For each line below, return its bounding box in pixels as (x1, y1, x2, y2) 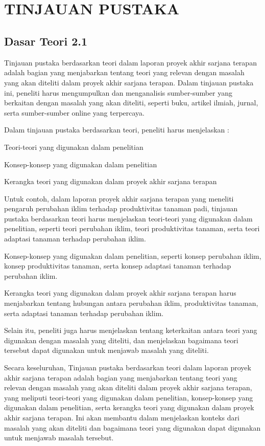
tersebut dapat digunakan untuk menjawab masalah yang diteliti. (4, 345, 209, 355)
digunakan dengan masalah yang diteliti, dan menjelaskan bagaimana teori (4, 334, 238, 345)
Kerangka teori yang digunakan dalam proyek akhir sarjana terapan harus (4, 287, 236, 298)
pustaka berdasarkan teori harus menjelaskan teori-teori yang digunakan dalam (4, 213, 253, 224)
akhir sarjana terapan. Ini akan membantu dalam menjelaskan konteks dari (4, 412, 239, 422)
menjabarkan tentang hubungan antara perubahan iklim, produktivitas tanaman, (4, 298, 258, 308)
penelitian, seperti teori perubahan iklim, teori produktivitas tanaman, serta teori (4, 223, 260, 234)
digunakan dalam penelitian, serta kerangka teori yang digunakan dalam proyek (4, 402, 254, 413)
